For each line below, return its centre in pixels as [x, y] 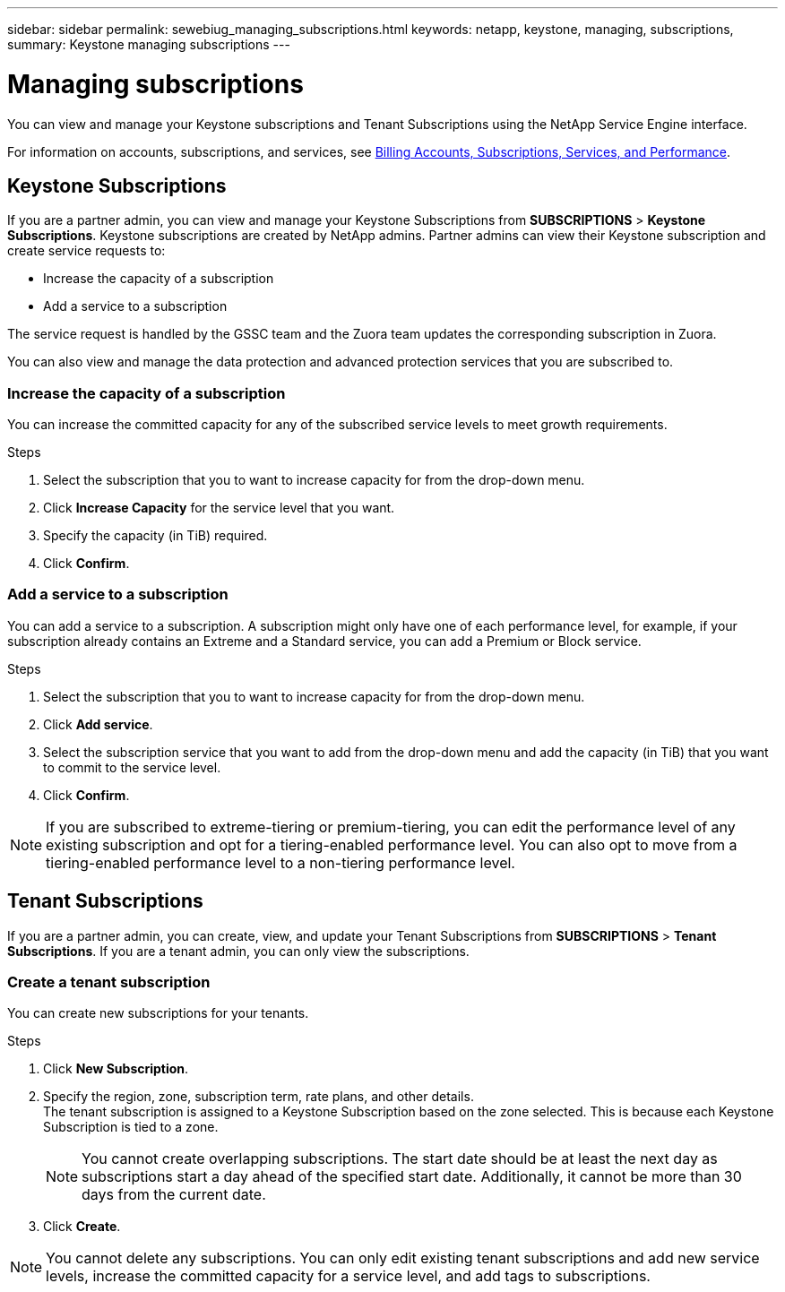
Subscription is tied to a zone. [131, 1127]
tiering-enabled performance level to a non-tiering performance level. [280, 862]
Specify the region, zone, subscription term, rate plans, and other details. [259, 1097]
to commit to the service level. [132, 767]
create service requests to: [86, 251]
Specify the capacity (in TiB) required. [155, 536]
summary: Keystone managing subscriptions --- [149, 44]
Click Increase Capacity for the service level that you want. [219, 508]
